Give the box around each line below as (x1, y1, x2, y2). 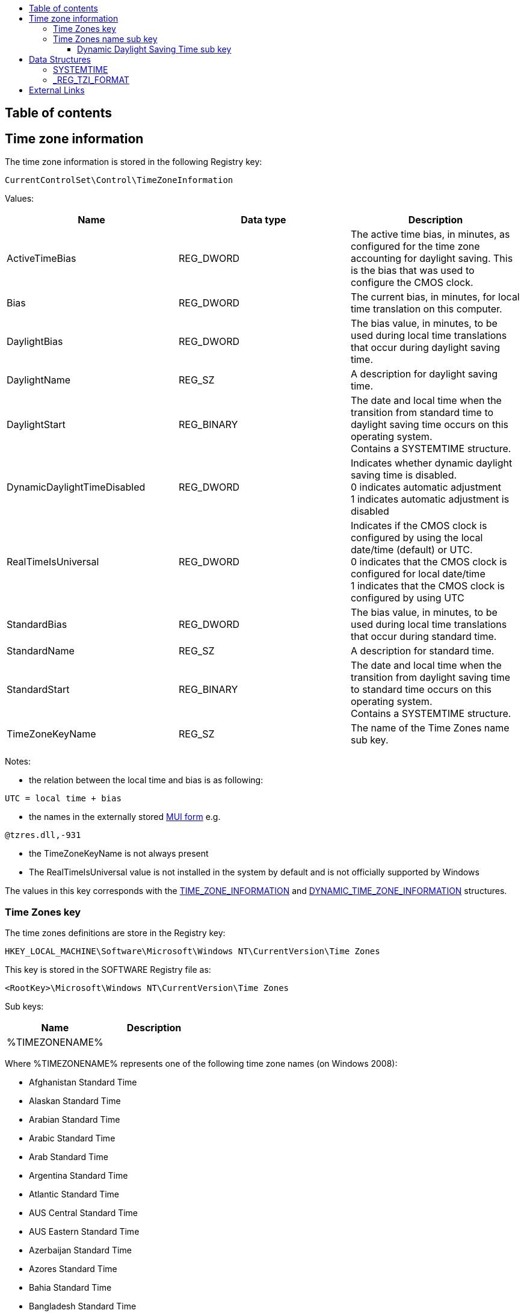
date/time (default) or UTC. (350, 544, 473, 556)
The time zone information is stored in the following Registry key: (5, 157, 262, 167)
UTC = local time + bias (5, 793, 122, 804)
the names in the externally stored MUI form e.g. (29, 812, 221, 822)
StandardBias (7, 618, 67, 631)
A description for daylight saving (350, 368, 498, 380)
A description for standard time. (350, 645, 495, 657)
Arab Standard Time (29, 1152, 108, 1162)
